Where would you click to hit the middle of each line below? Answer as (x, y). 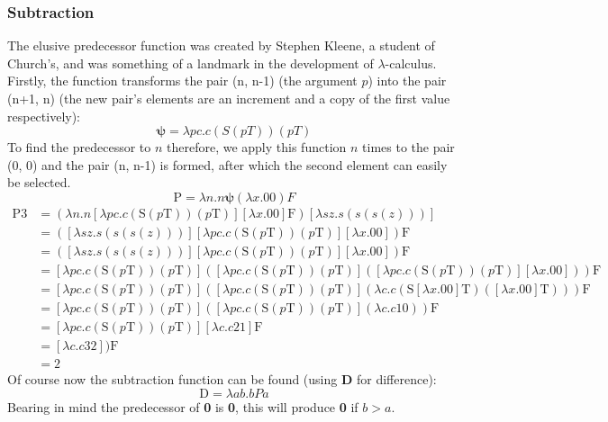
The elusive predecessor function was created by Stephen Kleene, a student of (221, 45)
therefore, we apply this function (257, 147)
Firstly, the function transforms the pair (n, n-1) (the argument (182, 81)
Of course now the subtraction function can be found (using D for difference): (222, 379)
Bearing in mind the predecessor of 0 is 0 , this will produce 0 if (183, 406)
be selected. (39, 182)
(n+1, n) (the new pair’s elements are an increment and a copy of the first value (229, 98)
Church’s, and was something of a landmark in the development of (191, 63)
